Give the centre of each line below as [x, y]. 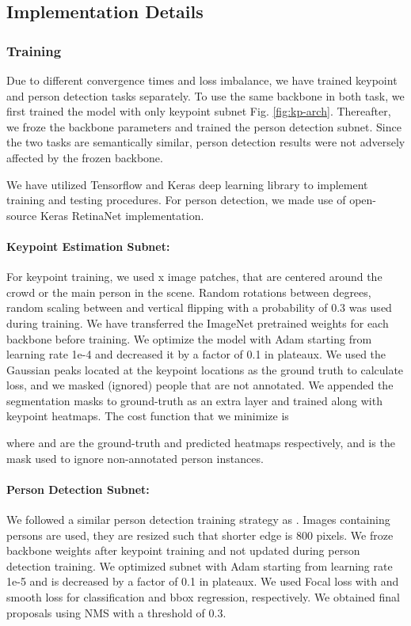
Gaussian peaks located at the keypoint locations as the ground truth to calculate [205, 369]
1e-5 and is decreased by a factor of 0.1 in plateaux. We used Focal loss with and [203, 581]
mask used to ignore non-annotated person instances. [135, 458]
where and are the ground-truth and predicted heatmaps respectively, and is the [201, 443]
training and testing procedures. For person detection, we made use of [176, 200]
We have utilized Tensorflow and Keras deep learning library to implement [187, 184]
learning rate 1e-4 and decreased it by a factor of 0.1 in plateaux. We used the [196, 354]
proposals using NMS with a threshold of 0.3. [116, 612]
